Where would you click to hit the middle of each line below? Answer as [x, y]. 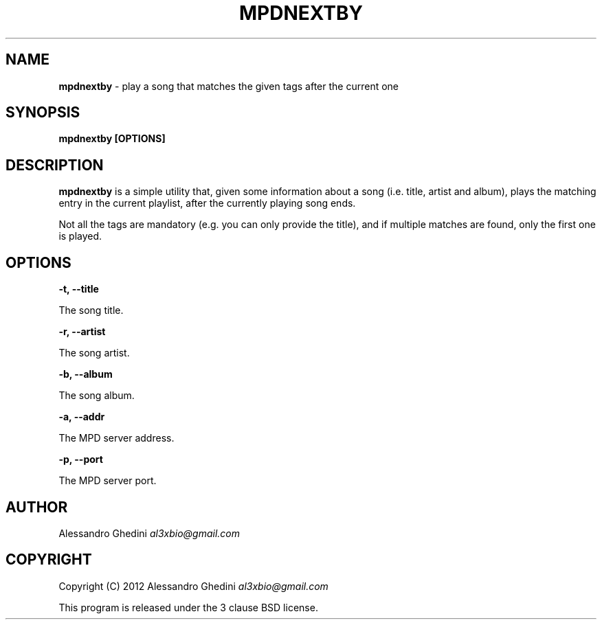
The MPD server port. [108, 481]
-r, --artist [82, 332]
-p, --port [81, 459]
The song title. [91, 310]
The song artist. [94, 353]
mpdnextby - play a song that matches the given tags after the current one [229, 86]
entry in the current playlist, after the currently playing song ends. [207, 203]
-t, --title [79, 289]
